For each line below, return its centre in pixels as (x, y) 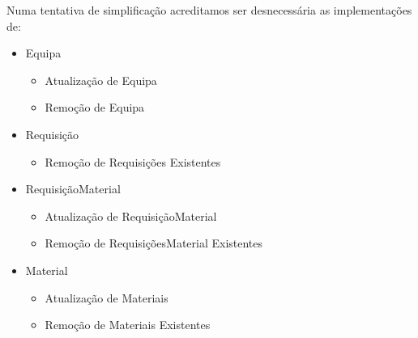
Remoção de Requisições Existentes (133, 161)
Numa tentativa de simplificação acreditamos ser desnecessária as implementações (209, 10)
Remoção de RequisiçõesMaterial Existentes (154, 243)
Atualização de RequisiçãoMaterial (131, 215)
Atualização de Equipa (101, 80)
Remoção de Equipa (95, 107)
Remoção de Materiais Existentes (128, 325)
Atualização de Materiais (107, 297)
